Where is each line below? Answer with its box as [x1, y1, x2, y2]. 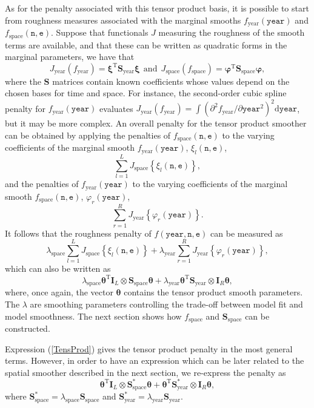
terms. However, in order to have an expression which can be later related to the [5, 354, 304, 367]
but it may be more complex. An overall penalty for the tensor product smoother [5, 117, 307, 130]
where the [5, 74, 41, 87]
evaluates [99, 102, 133, 114]
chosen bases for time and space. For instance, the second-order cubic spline [5, 87, 287, 99]
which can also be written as [5, 262, 111, 275]
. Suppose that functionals [50, 26, 149, 39]
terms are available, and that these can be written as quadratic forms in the [5, 38, 287, 51]
